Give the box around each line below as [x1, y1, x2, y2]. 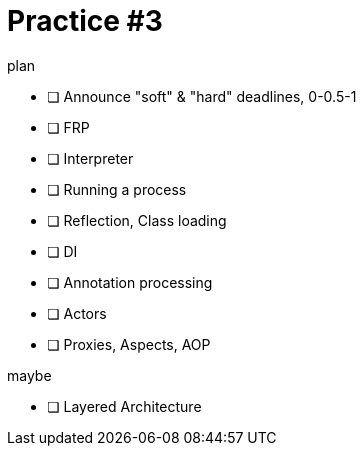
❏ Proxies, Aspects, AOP [47, 335, 211, 353]
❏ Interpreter [47, 149, 134, 167]
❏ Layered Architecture [47, 397, 202, 415]
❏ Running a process [47, 180, 187, 198]
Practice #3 [7, 4, 163, 38]
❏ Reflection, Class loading [47, 211, 227, 229]
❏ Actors [47, 304, 107, 322]
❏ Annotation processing [47, 273, 213, 291]
